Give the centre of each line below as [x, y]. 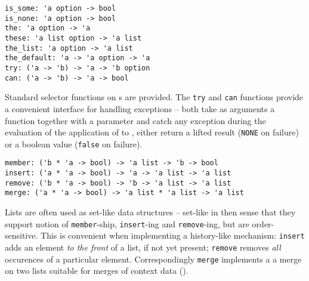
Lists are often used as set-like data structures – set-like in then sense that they [150, 212]
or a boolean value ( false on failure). [74, 143]
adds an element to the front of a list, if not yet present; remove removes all [143, 247]
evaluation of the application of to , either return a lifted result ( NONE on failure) [152, 132]
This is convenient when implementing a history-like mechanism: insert [173, 235]
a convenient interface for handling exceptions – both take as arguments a [140, 108]
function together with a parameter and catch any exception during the [135, 120]
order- [263, 223]
